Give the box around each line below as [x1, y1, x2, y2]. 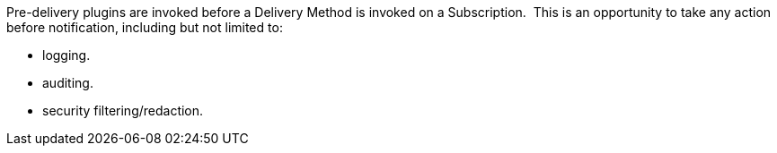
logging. [42, 47, 91, 63]
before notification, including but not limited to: [6, 20, 283, 35]
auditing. [42, 75, 93, 90]
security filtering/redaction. [42, 103, 204, 118]
